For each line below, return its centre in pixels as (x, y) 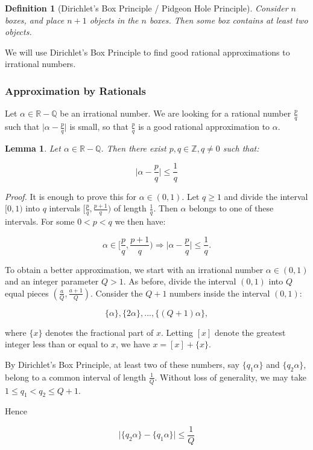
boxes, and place (35, 20)
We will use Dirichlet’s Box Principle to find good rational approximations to (147, 52)
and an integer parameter (52, 281)
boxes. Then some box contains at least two (229, 20)
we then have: (140, 221)
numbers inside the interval (220, 293)
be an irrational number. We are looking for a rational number (175, 113)
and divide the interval (266, 196)
